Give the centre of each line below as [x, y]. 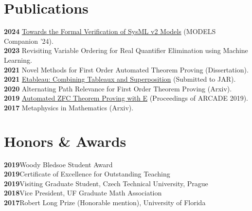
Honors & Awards [65, 141]
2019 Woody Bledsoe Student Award [58, 164]
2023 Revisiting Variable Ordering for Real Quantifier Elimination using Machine [126, 50]
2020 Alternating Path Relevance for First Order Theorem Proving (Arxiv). [118, 88]
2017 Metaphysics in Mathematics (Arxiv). [69, 107]
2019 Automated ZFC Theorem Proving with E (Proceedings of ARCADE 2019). [126, 98]
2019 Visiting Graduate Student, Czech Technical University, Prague [106, 183]
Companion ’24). [29, 41]
